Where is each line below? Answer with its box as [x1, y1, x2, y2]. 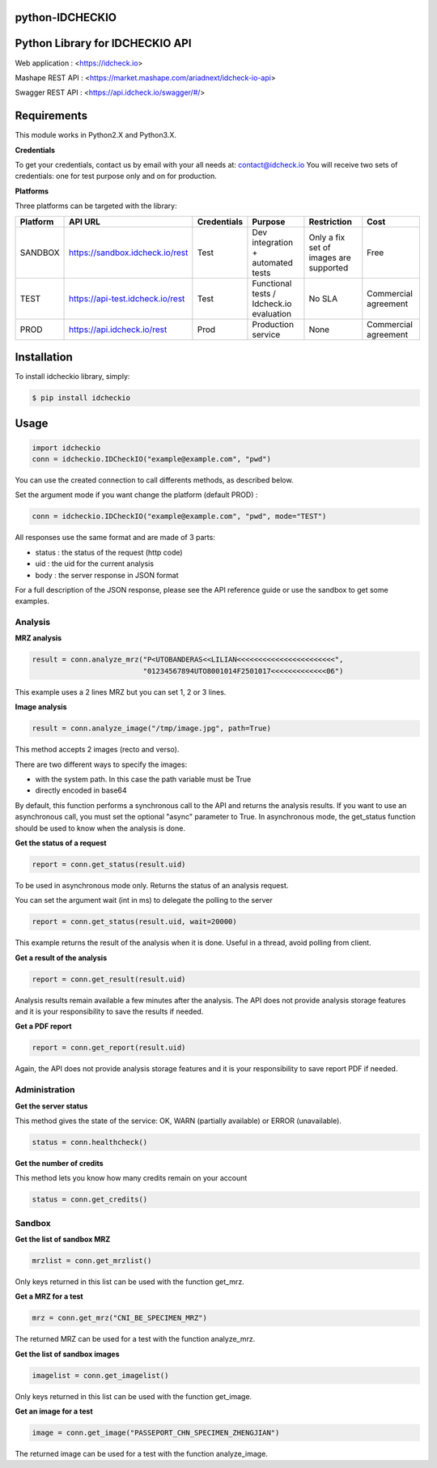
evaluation [252, 308, 291, 319]
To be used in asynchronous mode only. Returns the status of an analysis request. [15, 880, 289, 890]
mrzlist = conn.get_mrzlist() [32, 1256, 152, 1265]
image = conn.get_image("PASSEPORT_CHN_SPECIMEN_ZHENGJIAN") [32, 1428, 280, 1437]
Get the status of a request [15, 838, 107, 848]
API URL [69, 215, 101, 227]
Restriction [308, 215, 352, 227]
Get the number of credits [15, 1158, 104, 1168]
